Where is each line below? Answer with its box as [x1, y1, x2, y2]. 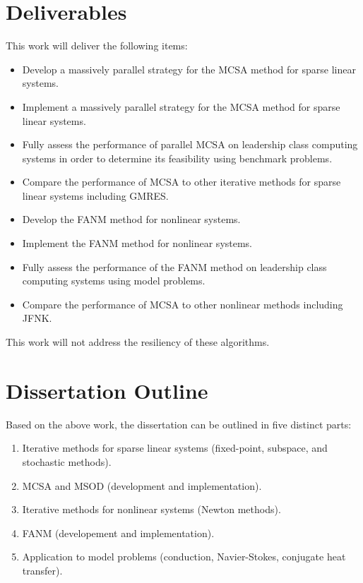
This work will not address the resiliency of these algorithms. [6, 335, 270, 349]
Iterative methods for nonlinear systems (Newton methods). [22, 502, 281, 517]
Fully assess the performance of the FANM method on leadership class [22, 259, 327, 274]
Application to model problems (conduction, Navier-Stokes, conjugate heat [22, 549, 346, 564]
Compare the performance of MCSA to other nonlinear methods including [22, 296, 343, 311]
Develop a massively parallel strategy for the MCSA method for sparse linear [22, 61, 356, 76]
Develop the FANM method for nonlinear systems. [22, 212, 241, 227]
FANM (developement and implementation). [22, 525, 215, 540]
